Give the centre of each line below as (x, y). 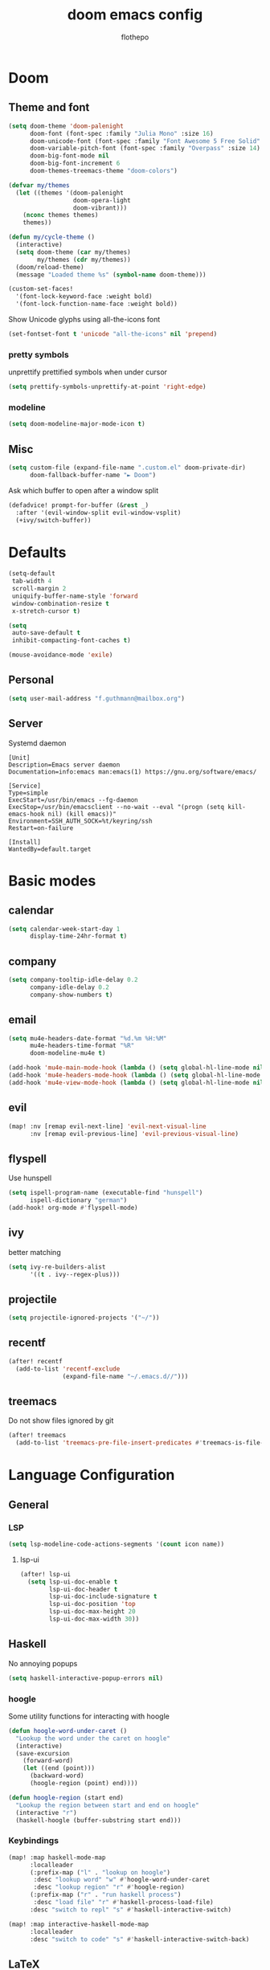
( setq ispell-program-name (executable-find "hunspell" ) (106, 1193)
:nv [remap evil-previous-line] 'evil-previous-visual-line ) (134, 1134)
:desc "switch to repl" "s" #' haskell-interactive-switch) (130, 1910)
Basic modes (52, 881)
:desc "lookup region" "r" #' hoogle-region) (109, 1887)
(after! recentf (35, 1361)
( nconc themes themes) (61, 215)
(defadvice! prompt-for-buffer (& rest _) (79, 505)
